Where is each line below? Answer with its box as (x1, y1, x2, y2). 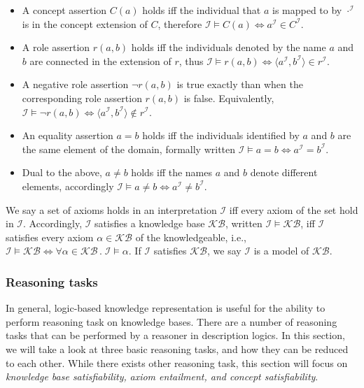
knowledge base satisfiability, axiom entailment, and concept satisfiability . (6, 369, 318, 384)
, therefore (157, 16, 202, 31)
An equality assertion (22, 128, 113, 143)
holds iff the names (131, 165, 212, 180)
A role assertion (22, 40, 90, 55)
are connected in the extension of (29, 53, 171, 68)
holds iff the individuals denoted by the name (131, 40, 326, 55)
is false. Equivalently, (183, 90, 274, 105)
